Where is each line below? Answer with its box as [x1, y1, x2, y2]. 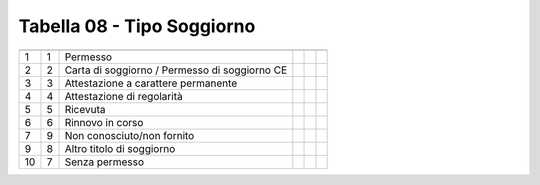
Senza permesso [64, 155, 145, 169]
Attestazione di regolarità [64, 89, 184, 103]
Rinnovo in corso [64, 115, 144, 129]
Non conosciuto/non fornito [64, 128, 195, 142]
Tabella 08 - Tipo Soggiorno [18, 15, 256, 37]
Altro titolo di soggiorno [64, 141, 176, 155]
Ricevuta [64, 102, 106, 116]
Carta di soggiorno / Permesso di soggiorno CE [64, 63, 288, 77]
